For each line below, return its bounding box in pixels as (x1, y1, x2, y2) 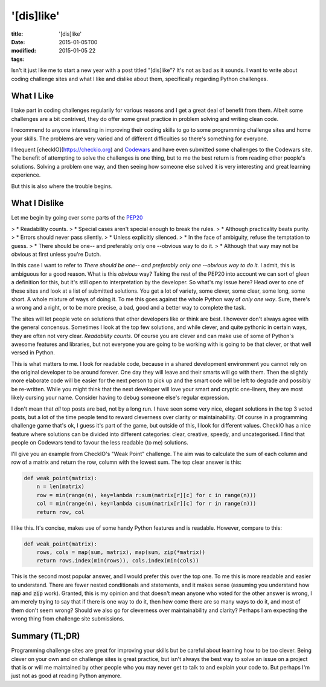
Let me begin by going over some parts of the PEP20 (11, 214, 143, 221)
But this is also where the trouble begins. (11, 182, 113, 190)
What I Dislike (11, 198, 64, 209)
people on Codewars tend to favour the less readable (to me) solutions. (11, 439, 188, 446)
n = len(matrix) (36, 483, 85, 490)
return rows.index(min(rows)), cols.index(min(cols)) (36, 557, 199, 564)
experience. (11, 171, 41, 178)
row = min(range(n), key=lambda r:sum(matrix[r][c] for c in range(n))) (36, 492, 257, 498)
